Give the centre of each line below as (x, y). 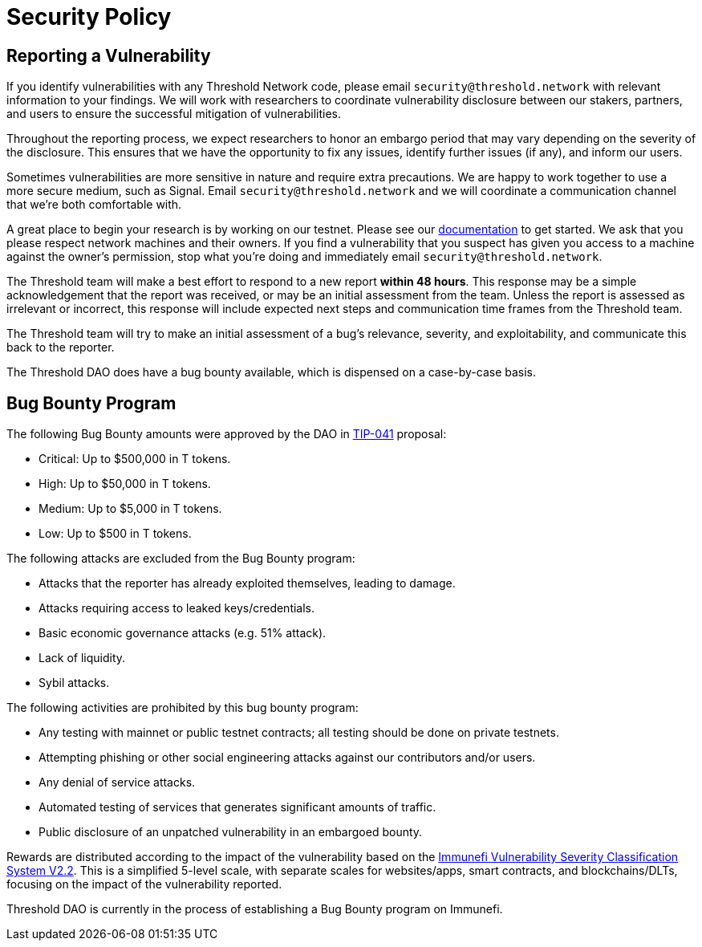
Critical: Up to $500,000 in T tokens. (135, 459)
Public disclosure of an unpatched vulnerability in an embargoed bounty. (231, 832)
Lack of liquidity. (82, 658)
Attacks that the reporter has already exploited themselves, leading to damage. (247, 583)
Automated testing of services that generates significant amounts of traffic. (237, 807)
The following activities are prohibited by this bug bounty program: (183, 708)
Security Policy (89, 17)
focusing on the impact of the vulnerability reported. (144, 884)
